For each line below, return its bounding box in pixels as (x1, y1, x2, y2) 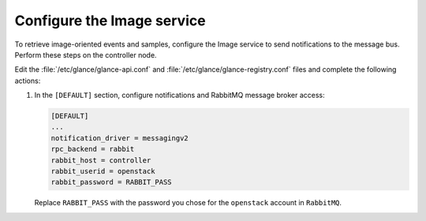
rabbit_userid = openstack (50, 167, 155, 176)
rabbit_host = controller (50, 155, 151, 165)
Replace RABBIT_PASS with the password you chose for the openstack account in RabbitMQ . (34, 198, 342, 208)
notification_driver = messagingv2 (50, 133, 189, 142)
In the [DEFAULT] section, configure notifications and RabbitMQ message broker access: (34, 91, 325, 100)
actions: (14, 76, 41, 85)
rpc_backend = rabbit (50, 144, 135, 154)
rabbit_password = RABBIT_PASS (50, 178, 173, 187)
